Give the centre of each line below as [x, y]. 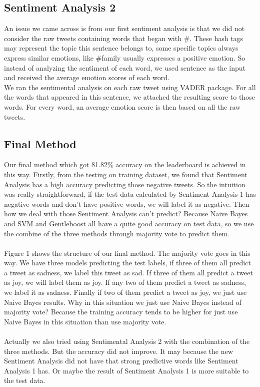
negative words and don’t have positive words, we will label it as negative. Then [127, 204]
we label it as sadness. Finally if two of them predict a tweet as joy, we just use [125, 292]
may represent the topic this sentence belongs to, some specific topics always [121, 48]
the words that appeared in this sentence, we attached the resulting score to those [129, 97]
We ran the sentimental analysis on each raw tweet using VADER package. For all [130, 87]
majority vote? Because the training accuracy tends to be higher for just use [121, 312]
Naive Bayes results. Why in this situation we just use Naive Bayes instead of [123, 302]
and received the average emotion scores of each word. [87, 77]
